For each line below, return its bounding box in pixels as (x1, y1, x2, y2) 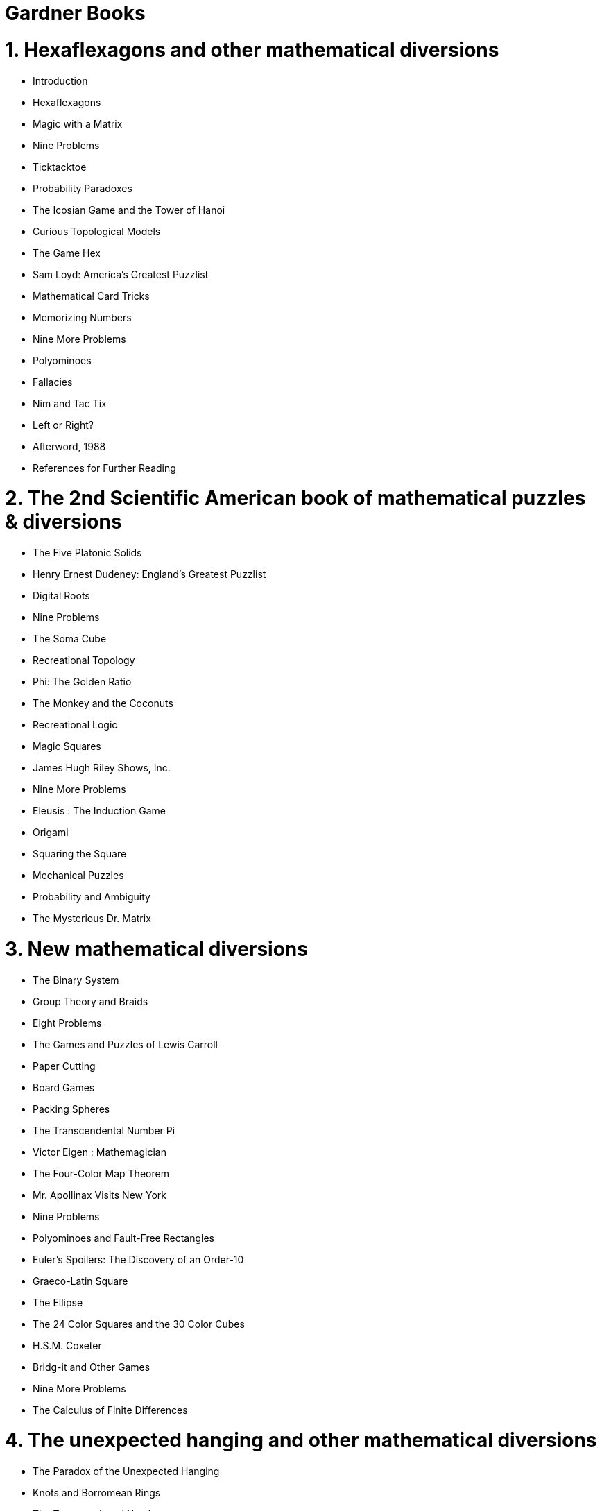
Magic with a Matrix (33, 117, 123, 130)
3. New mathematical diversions (5, 937, 308, 961)
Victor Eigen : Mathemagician (33, 1145, 166, 1158)
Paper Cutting (33, 1059, 96, 1072)
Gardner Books (5, 1, 146, 25)
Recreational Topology (33, 654, 135, 666)
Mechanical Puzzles (33, 869, 124, 881)
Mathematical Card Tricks (33, 289, 150, 302)
